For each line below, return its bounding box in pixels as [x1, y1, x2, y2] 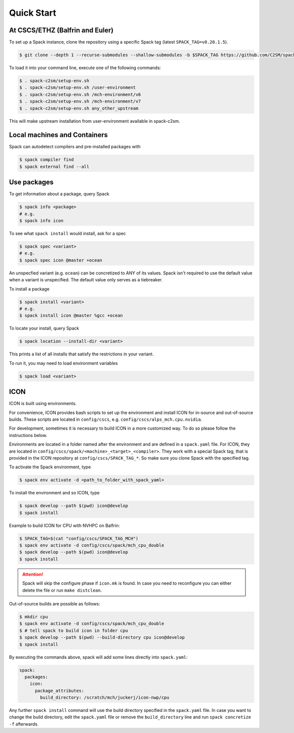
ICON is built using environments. [9, 401, 77, 407]
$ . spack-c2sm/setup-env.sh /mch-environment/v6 [19, 91, 141, 97]
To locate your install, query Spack [9, 326, 79, 331]
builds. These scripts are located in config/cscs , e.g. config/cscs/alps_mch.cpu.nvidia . [9, 416, 202, 422]
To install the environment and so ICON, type [9, 490, 100, 496]
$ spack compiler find [19, 157, 74, 163]
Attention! [22, 571, 44, 577]
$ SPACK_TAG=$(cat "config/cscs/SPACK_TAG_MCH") [19, 536, 139, 541]
